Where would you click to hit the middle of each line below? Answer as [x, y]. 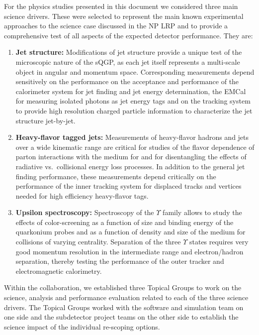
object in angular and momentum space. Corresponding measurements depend [135, 71]
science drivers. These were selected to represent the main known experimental [124, 16]
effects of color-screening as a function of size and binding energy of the [125, 222]
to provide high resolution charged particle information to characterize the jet [134, 110]
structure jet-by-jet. [45, 120]
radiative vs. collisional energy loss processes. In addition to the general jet [130, 166]
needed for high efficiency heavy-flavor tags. [82, 195]
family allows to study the [202, 212]
